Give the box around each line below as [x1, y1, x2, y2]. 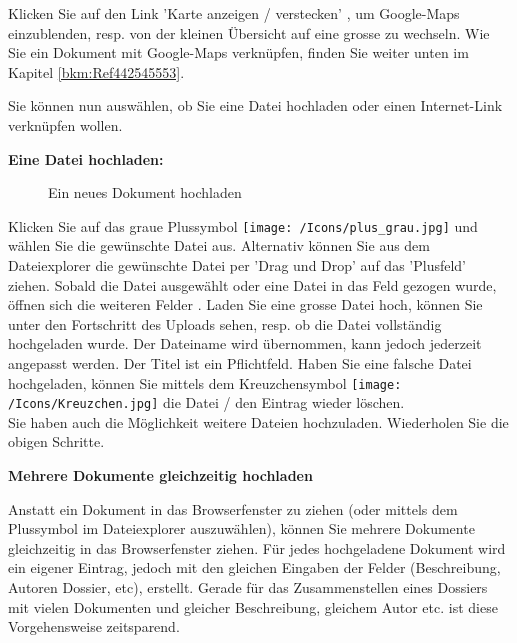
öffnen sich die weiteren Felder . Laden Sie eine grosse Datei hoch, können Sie [8, 294, 483, 315]
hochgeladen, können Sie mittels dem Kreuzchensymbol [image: [8, 372, 402, 393]
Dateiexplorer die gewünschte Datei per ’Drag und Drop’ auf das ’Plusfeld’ [8, 255, 466, 275]
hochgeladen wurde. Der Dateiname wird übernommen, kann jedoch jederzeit [8, 333, 482, 354]
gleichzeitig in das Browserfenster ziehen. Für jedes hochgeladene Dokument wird [8, 537, 506, 558]
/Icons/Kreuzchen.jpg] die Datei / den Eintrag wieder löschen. [8, 392, 405, 413]
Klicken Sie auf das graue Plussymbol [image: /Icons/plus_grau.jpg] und [8, 215, 478, 236]
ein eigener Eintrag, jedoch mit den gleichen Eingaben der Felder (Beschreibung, [8, 557, 501, 578]
